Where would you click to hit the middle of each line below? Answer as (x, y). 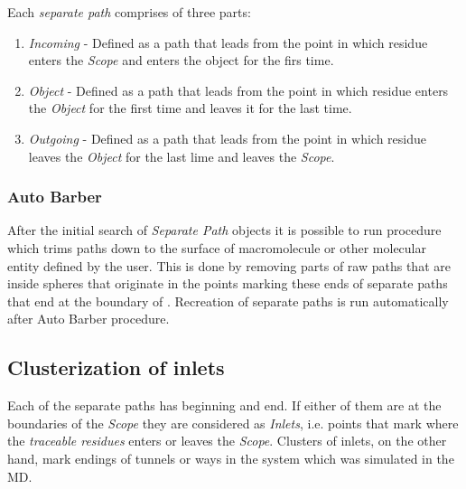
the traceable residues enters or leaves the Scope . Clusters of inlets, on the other (227, 441)
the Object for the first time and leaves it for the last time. (190, 108)
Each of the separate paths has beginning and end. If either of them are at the (224, 405)
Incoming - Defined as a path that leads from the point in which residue (228, 42)
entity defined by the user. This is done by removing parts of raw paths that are (229, 265)
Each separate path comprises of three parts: (129, 12)
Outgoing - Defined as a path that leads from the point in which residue (228, 138)
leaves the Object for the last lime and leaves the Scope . (182, 156)
